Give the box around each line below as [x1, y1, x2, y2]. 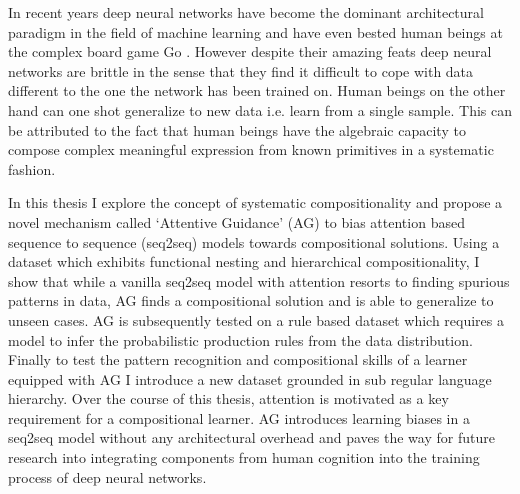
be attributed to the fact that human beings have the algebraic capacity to [8, 119, 466, 140]
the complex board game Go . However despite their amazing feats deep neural [8, 41, 492, 62]
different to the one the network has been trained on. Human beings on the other [8, 80, 506, 101]
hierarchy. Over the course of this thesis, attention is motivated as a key [8, 388, 449, 409]
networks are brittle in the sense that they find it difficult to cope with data [8, 60, 474, 81]
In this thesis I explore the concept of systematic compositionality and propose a [8, 192, 503, 213]
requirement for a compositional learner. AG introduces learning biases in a [8, 407, 470, 428]
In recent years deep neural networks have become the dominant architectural [8, 2, 484, 22]
